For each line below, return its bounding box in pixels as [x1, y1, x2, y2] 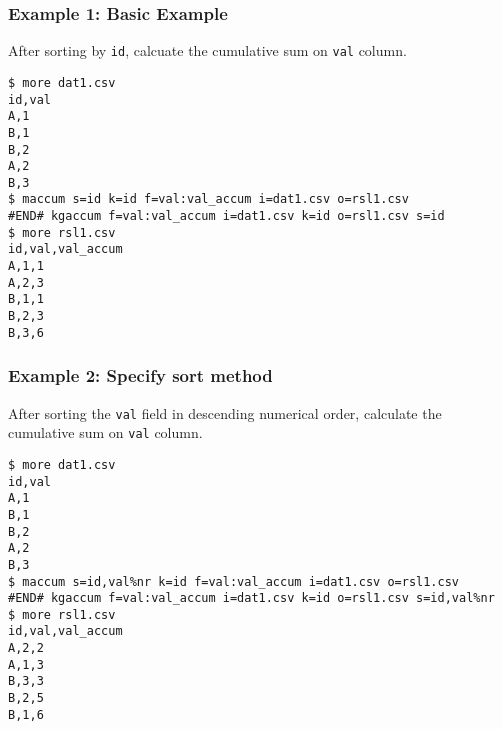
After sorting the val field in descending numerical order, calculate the [8, 402, 442, 423]
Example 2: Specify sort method [8, 363, 273, 388]
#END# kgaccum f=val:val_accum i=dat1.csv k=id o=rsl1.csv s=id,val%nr [8, 591, 495, 606]
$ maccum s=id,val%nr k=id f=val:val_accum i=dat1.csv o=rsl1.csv [8, 574, 460, 589]
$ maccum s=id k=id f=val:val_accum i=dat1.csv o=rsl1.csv [8, 192, 409, 207]
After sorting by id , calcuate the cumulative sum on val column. [8, 40, 407, 61]
